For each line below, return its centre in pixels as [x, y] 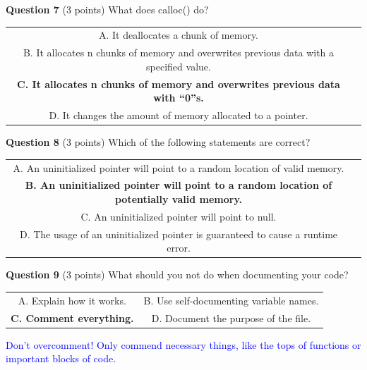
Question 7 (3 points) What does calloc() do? [107, 9]
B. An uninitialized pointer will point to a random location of [179, 185]
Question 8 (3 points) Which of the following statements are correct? [158, 142]
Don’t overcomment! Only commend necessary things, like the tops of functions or [183, 344]
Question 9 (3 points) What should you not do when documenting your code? [177, 275]
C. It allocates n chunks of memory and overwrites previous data [179, 84]
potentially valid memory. [179, 198]
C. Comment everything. [72, 317]
